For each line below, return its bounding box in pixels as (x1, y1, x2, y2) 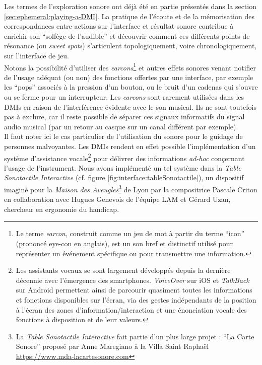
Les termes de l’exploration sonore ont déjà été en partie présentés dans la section (4, 1, 256, 11)
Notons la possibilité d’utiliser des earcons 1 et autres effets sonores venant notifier (4, 60, 256, 72)
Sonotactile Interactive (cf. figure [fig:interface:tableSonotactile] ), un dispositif (4, 172, 244, 183)
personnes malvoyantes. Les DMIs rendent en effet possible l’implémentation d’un (4, 140, 256, 151)
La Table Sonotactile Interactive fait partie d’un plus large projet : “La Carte (16, 331, 254, 341)
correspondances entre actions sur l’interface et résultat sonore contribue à (4, 21, 234, 31)
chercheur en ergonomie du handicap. (4, 203, 119, 214)
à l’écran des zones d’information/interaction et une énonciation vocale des (16, 304, 247, 315)
